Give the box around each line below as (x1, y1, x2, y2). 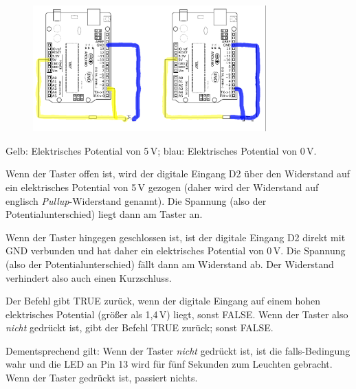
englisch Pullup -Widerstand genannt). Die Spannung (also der (5, 193, 267, 208)
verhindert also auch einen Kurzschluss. (5, 270, 172, 285)
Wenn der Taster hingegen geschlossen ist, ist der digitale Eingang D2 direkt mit (5, 230, 346, 244)
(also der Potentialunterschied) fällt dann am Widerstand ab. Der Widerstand (5, 256, 334, 271)
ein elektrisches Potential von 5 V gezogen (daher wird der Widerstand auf (5, 179, 319, 194)
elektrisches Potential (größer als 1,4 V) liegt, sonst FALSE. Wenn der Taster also (5, 307, 348, 321)
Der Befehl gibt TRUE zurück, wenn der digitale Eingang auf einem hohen (5, 293, 321, 308)
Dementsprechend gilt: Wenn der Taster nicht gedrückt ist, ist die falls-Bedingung (5, 343, 351, 357)
